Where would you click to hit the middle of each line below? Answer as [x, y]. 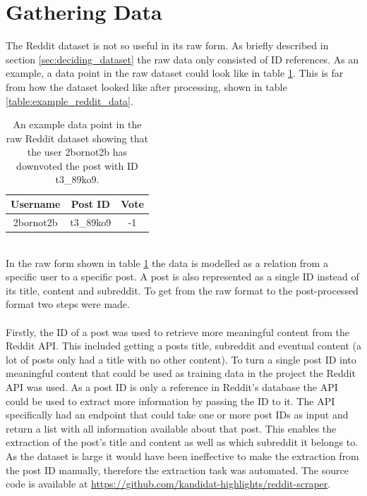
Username [36, 204]
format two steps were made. [68, 304]
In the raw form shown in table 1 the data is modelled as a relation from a [167, 262]
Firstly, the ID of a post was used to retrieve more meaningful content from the [178, 331]
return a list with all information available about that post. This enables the [171, 428]
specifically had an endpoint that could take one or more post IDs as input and [177, 415]
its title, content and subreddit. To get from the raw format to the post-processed [182, 290]
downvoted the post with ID [77, 165]
